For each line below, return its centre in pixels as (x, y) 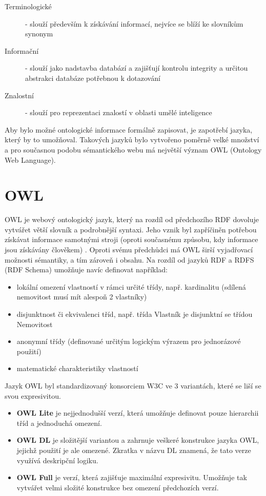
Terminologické (28, 6)
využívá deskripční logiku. (57, 460)
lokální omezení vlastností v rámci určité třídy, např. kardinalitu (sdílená (131, 286)
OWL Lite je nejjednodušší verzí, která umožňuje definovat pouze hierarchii (138, 413)
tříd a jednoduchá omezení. (59, 423)
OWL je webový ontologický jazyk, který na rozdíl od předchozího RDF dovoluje (132, 219)
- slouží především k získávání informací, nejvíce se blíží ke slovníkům (134, 23)
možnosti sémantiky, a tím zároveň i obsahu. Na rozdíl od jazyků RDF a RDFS (129, 259)
